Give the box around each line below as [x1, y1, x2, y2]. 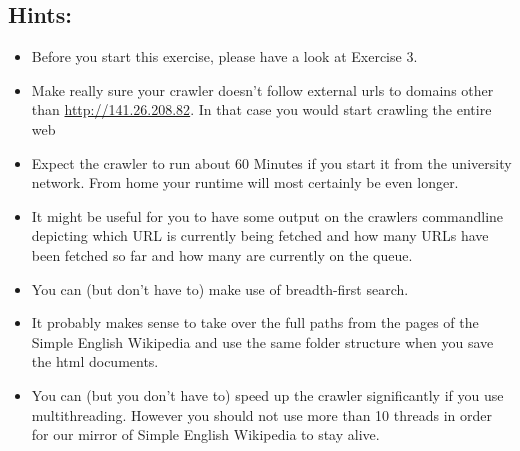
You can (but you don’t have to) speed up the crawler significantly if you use [31, 384, 504, 405]
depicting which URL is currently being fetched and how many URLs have [31, 225, 489, 246]
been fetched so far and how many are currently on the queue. [31, 244, 413, 265]
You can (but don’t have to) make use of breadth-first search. [31, 278, 409, 299]
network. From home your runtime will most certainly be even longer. [31, 172, 459, 193]
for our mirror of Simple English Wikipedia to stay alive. [31, 424, 380, 445]
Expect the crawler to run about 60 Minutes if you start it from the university [31, 152, 512, 173]
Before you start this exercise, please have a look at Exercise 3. [31, 46, 418, 67]
